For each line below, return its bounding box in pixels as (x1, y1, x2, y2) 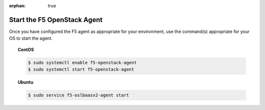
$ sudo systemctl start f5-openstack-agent (27, 67, 134, 72)
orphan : (9, 3, 26, 8)
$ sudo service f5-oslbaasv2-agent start (27, 92, 130, 98)
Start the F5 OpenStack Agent (9, 15, 103, 24)
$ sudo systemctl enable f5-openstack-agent (27, 59, 137, 65)
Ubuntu (18, 79, 34, 85)
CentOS (18, 47, 34, 53)
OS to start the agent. (9, 35, 53, 41)
